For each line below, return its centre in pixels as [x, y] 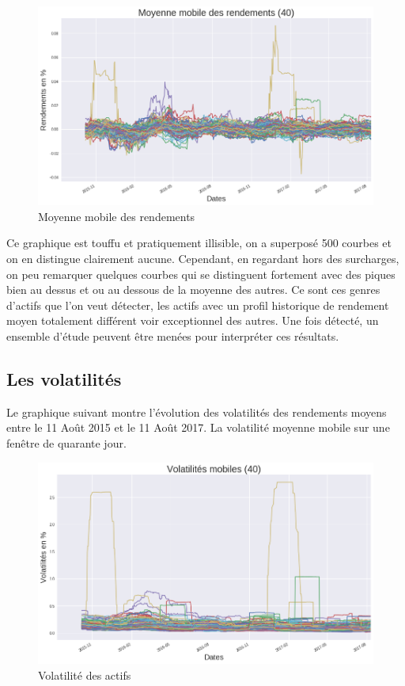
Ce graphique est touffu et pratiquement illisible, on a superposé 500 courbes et [199, 243]
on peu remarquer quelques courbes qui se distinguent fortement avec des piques [201, 274]
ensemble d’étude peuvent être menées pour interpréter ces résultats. [173, 336]
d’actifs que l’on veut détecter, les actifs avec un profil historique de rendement [198, 305]
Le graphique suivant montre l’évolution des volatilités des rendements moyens [197, 412]
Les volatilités [64, 379]
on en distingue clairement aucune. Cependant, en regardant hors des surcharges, [203, 259]
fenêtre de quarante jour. [66, 443]
